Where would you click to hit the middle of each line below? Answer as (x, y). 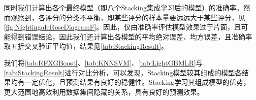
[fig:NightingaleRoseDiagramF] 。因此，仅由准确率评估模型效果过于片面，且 (123, 27)
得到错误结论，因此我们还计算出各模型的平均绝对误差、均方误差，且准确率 (131, 36)
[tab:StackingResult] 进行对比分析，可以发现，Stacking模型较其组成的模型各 (123, 72)
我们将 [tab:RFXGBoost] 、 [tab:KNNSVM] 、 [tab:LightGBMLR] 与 (103, 62)
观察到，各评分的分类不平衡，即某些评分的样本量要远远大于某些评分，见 (128, 17)
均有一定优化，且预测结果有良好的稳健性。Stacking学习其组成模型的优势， (130, 82)
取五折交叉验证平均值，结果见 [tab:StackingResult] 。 (86, 46)
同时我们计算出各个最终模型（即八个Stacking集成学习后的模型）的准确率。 (124, 7)
